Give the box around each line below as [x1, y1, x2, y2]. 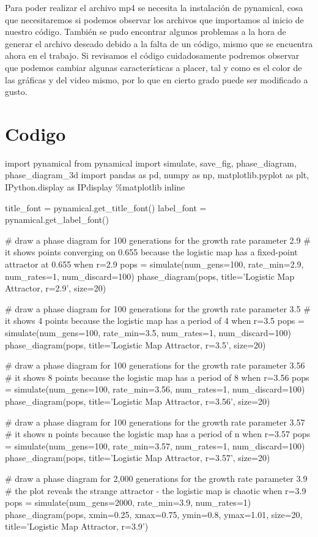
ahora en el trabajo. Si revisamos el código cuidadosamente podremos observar [5, 49, 300, 62]
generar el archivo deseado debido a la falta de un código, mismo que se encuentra [5, 37, 313, 50]
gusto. [5, 85, 28, 98]
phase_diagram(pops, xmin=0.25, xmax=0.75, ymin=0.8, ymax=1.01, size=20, [5, 508, 303, 520]
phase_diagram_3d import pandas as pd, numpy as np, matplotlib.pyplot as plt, [5, 168, 309, 181]
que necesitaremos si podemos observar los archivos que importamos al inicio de [5, 13, 304, 26]
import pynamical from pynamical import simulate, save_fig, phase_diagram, [5, 156, 297, 169]
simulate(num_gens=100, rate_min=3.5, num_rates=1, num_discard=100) [5, 326, 291, 339]
